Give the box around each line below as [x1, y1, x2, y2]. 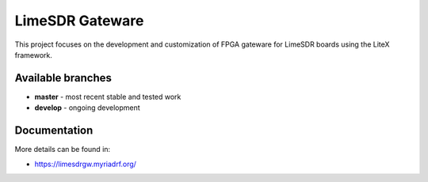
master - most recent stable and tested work [34, 92, 182, 101]
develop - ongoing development [34, 103, 140, 112]
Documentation [14, 123, 94, 138]
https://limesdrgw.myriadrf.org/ [34, 159, 136, 169]
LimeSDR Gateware [14, 12, 144, 29]
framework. [14, 50, 53, 59]
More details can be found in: [14, 145, 111, 154]
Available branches [14, 71, 113, 85]
